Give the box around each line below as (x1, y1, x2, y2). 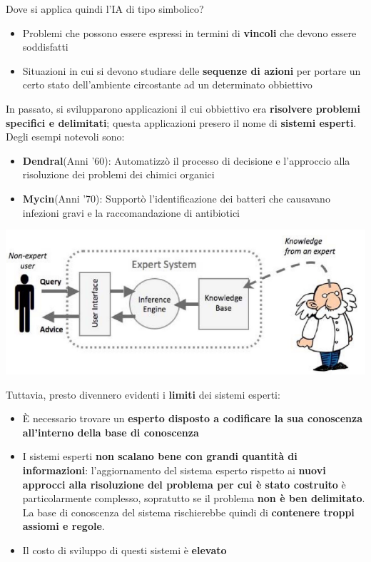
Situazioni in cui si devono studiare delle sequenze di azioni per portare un (22, 63, 361, 78)
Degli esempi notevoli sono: (6, 129, 125, 144)
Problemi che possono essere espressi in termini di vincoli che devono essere (22, 25, 357, 40)
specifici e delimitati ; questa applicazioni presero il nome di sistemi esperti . (6, 115, 357, 130)
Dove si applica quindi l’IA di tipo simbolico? (6, 1, 204, 16)
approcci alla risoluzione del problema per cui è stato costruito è (22, 476, 346, 491)
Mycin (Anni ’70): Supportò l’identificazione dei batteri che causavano (22, 190, 330, 205)
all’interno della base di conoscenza (22, 424, 199, 439)
